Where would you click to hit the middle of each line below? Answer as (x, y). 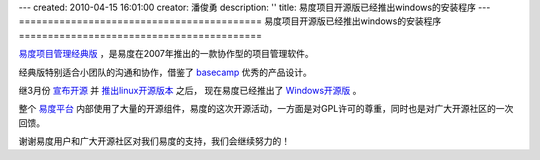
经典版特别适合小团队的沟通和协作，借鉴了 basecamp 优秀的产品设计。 (165, 72)
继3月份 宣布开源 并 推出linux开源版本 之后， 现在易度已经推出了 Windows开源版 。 (190, 90)
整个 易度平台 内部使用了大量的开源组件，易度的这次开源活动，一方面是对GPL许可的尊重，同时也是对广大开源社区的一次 (266, 109)
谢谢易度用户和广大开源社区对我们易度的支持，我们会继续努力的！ (154, 141)
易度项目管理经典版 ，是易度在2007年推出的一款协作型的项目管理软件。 (166, 54)
